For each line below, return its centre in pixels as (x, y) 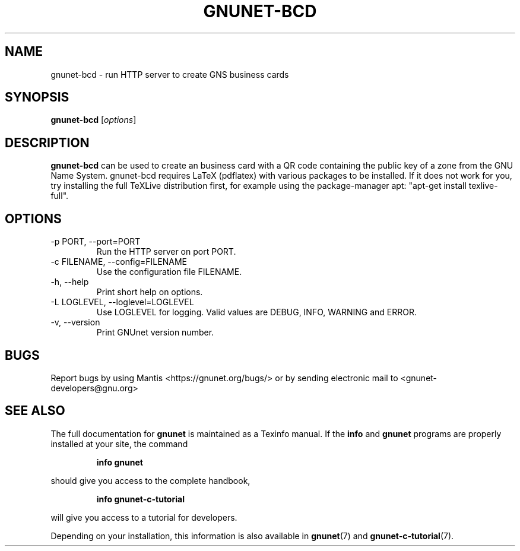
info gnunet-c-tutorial (140, 499)
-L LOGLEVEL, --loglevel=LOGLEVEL (122, 302)
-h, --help (70, 282)
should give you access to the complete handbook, (150, 480)
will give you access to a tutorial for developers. (144, 517)
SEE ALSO (35, 411)
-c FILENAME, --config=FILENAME (119, 262)
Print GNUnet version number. (155, 332)
